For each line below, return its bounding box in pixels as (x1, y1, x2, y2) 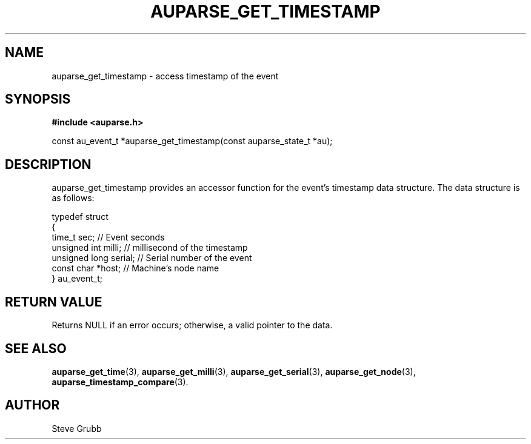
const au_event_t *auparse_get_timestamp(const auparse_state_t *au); (52, 136, 333, 147)
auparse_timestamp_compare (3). (52, 376, 189, 387)
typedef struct (52, 211, 109, 222)
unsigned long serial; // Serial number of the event (52, 253, 252, 263)
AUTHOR (5, 397, 60, 413)
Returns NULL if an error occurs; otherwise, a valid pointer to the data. (52, 320, 333, 331)
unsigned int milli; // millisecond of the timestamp (52, 242, 248, 253)
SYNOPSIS (5, 91, 71, 107)
